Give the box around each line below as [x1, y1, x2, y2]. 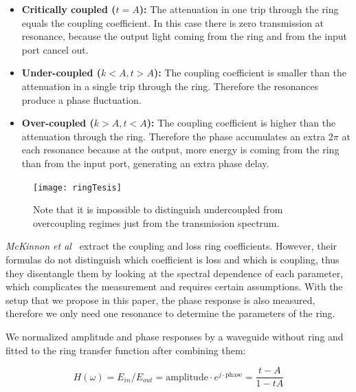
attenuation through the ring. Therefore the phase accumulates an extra [21, 129, 326, 143]
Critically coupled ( [21, 2, 116, 16]
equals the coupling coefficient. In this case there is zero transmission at [21, 15, 324, 30]
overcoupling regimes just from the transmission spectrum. [33, 215, 280, 230]
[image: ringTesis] [33, 182, 122, 193]
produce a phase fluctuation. [21, 92, 142, 107]
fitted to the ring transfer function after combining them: [5, 342, 246, 357]
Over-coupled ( [21, 116, 94, 130]
